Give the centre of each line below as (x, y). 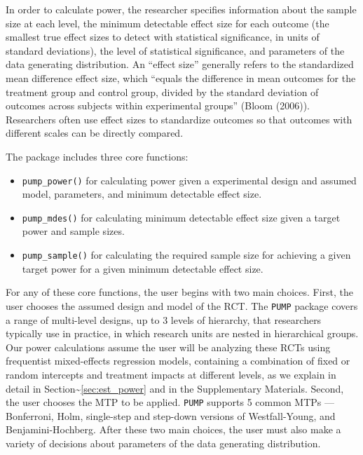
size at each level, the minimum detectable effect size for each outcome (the (167, 23)
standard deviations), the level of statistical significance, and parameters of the (175, 50)
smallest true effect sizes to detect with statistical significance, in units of (163, 37)
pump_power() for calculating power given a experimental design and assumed (189, 180)
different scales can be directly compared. (95, 133)
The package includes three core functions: (97, 156)
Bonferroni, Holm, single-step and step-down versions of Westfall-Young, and (171, 415)
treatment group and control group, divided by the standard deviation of (162, 91)
